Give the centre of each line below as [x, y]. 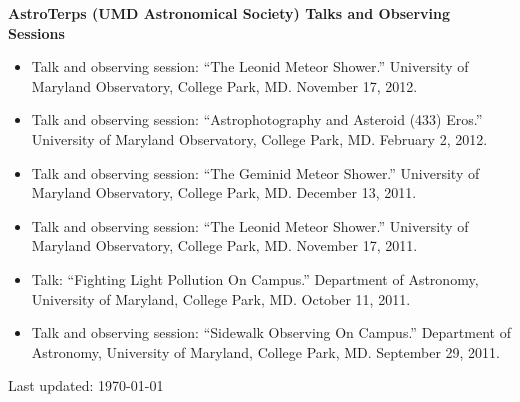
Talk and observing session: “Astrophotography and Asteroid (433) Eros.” [257, 119]
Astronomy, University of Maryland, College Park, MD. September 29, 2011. [266, 351]
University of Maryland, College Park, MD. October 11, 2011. [221, 298]
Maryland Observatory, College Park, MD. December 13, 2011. [224, 192]
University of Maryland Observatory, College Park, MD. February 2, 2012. [259, 138]
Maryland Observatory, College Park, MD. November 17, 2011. [224, 245]
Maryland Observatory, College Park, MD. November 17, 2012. [224, 85]
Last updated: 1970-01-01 [86, 385]
